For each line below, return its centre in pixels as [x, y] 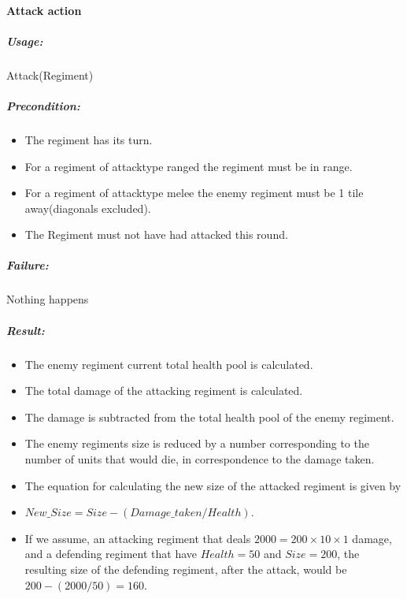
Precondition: [43, 105]
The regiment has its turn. [89, 139]
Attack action [44, 10]
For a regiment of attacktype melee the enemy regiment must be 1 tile [194, 193]
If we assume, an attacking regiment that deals [138, 538]
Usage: [25, 41]
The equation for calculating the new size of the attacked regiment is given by [213, 485]
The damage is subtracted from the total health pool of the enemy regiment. [209, 417]
